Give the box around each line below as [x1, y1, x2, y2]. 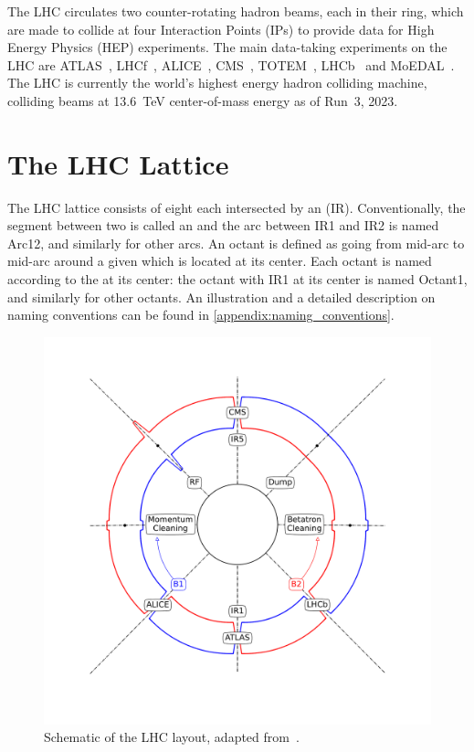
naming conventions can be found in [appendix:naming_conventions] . [7, 305, 395, 324]
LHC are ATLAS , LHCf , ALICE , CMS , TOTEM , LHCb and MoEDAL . [7, 55, 455, 74]
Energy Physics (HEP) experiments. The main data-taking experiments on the [7, 37, 448, 57]
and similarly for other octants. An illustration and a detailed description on [7, 287, 436, 306]
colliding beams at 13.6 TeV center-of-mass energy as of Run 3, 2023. [7, 90, 398, 110]
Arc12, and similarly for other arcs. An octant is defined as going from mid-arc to [7, 233, 465, 252]
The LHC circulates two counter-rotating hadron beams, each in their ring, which [7, 2, 464, 20]
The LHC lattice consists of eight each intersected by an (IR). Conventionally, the [7, 197, 466, 217]
